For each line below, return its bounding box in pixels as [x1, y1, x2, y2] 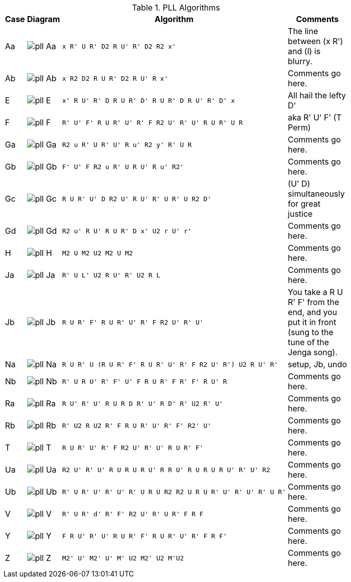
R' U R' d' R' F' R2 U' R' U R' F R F [62, 510, 204, 518]
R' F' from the [288, 297, 339, 307]
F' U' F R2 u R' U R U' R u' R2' [62, 163, 184, 171]
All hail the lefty [288, 90, 346, 100]
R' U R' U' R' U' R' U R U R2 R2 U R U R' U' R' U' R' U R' [62, 488, 286, 496]
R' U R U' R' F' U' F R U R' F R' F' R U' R [62, 377, 227, 385]
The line [288, 26, 318, 36]
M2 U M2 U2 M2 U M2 [62, 249, 133, 257]
